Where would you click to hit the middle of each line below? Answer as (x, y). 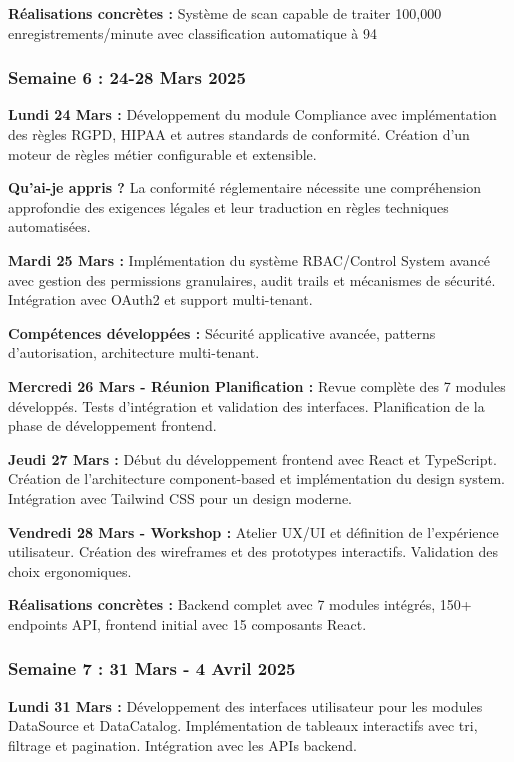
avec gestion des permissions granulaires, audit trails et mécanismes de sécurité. (252, 279)
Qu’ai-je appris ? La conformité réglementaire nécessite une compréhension (244, 187)
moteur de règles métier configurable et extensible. (162, 153)
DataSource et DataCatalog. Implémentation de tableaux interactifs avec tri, (243, 725)
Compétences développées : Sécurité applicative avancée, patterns (222, 332)
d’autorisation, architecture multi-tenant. (134, 352)
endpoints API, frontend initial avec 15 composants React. (187, 623)
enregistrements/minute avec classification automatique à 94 (193, 32)
